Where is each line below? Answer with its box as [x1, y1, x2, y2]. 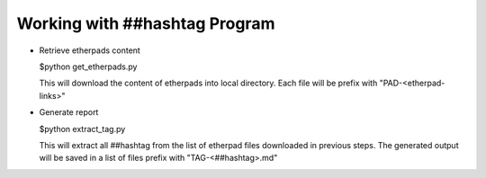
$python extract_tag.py [39, 123, 126, 134]
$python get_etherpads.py [39, 61, 138, 72]
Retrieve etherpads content [39, 45, 141, 56]
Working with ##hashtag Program [16, 13, 275, 33]
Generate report [39, 107, 99, 118]
